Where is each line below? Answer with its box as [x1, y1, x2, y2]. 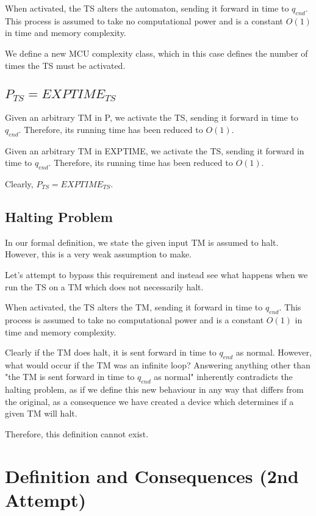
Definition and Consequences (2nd [5, 463, 299, 488]
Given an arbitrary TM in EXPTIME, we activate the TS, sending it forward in [5, 144, 304, 157]
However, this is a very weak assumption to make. [5, 248, 192, 260]
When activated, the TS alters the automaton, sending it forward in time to [5, 2, 289, 14]
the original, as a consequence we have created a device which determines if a [5, 395, 294, 407]
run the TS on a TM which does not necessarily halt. [5, 280, 204, 293]
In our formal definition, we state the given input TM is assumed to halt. [5, 235, 279, 248]
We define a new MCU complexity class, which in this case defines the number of [5, 46, 308, 59]
